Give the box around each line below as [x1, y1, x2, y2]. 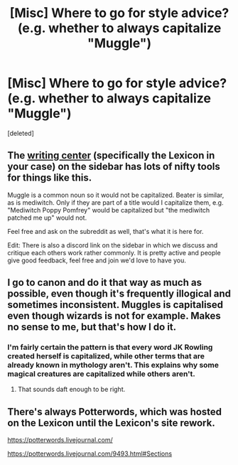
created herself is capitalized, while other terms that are [7, 351, 205, 361]
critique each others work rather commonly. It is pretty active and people [7, 248, 222, 257]
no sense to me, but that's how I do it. [7, 321, 177, 333]
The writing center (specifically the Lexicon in [7, 149, 215, 161]
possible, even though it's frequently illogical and [7, 288, 232, 300]
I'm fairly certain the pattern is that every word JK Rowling [7, 343, 213, 353]
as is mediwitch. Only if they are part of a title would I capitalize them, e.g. [7, 198, 224, 207]
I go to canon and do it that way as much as [7, 277, 202, 289]
